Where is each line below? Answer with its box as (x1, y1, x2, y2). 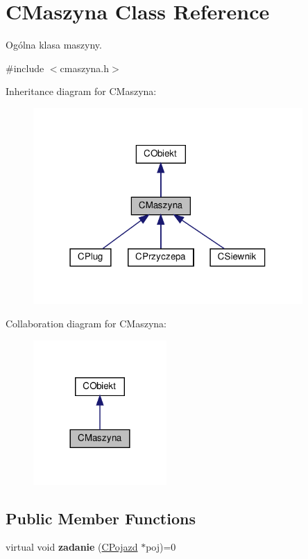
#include (6, 60, 44, 75)
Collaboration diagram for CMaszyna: (6, 316, 167, 331)
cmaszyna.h (60, 60, 110, 75)
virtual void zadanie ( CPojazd (6, 540, 138, 554)
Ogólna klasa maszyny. (6, 37, 102, 52)
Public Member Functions (6, 507, 196, 528)
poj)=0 (146, 540, 176, 554)
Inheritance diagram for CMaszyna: (6, 84, 157, 98)
